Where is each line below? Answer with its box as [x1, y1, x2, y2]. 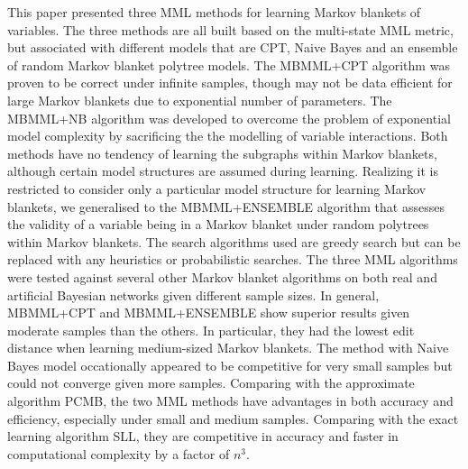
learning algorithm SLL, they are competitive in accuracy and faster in [7, 427, 399, 446]
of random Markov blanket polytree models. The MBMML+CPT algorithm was [7, 55, 450, 74]
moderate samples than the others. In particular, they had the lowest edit [7, 320, 415, 339]
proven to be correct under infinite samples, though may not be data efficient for [7, 73, 453, 92]
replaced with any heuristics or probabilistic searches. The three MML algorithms [7, 250, 458, 269]
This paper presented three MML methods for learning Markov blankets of [7, 3, 421, 21]
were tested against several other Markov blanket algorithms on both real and [7, 267, 437, 286]
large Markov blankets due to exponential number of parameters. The [7, 90, 392, 109]
